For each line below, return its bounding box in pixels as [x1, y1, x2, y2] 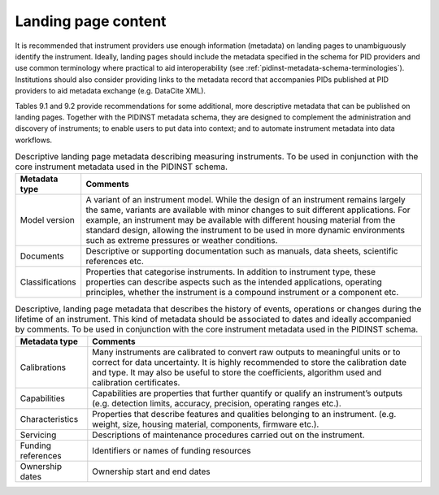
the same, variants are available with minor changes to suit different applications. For [85, 204, 411, 215]
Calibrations [20, 362, 67, 373]
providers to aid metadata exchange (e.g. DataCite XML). [15, 86, 206, 96]
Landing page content [15, 12, 167, 30]
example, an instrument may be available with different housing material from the [85, 215, 396, 226]
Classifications [20, 276, 76, 288]
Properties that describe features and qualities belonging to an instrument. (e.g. [92, 408, 397, 419]
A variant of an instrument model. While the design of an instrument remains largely [85, 194, 406, 206]
